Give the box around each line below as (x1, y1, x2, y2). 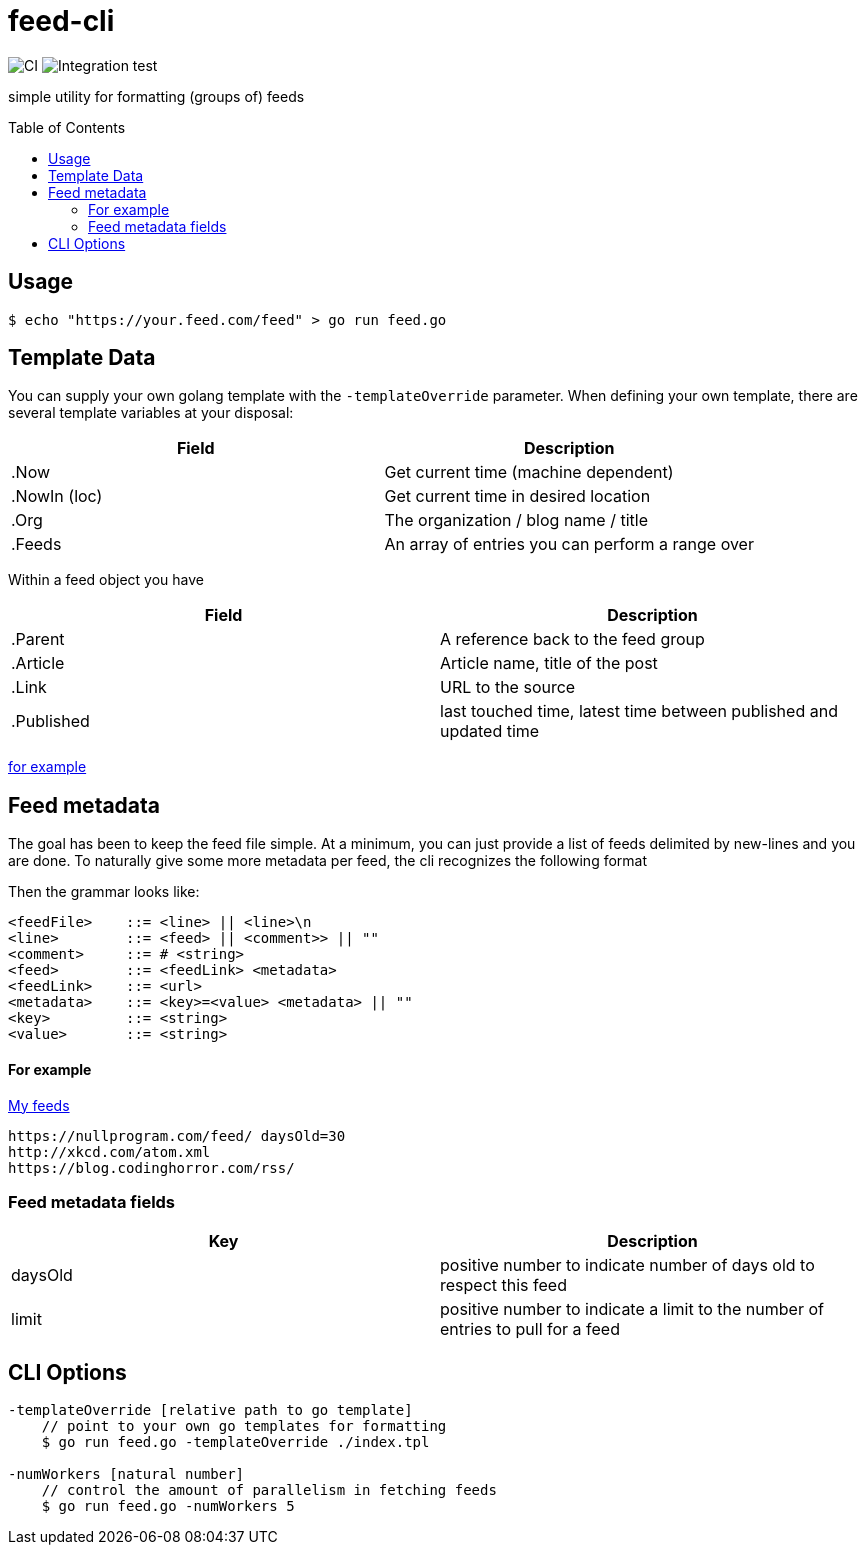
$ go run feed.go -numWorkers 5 (41, 1498, 295, 1515)
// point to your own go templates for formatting (41, 1418, 447, 1435)
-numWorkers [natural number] (8, 1466, 245, 1483)
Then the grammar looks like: (8, 883, 200, 901)
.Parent (11, 629, 65, 650)
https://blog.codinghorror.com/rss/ (8, 1159, 295, 1176)
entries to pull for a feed (440, 1319, 620, 1340)
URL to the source (440, 677, 576, 698)
